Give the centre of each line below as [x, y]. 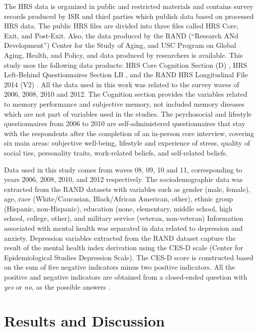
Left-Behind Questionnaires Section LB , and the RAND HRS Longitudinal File [126, 75]
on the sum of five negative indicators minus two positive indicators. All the [120, 267]
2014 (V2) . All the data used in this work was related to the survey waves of [122, 84]
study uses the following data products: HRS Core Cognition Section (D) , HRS [126, 65]
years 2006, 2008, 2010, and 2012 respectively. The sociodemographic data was [124, 179]
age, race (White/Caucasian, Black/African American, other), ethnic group [119, 199]
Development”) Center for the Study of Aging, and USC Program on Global [120, 45]
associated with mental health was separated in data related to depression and [124, 228]
